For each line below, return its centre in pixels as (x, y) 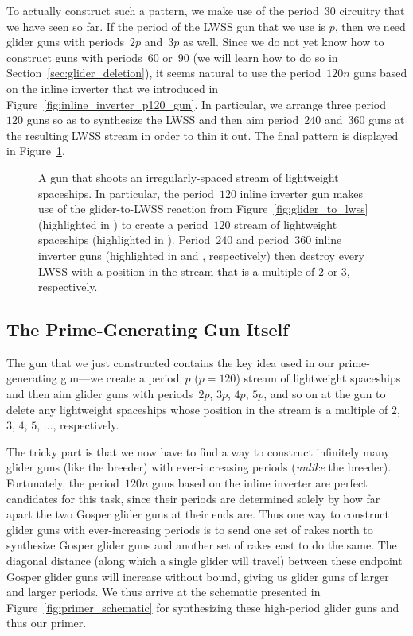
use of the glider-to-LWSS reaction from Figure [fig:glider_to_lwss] (203, 209)
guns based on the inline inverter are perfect (259, 483)
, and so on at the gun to (325, 394)
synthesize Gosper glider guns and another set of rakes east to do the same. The (202, 545)
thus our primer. (47, 623)
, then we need (370, 26)
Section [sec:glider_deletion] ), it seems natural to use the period (164, 73)
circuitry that (372, 10)
